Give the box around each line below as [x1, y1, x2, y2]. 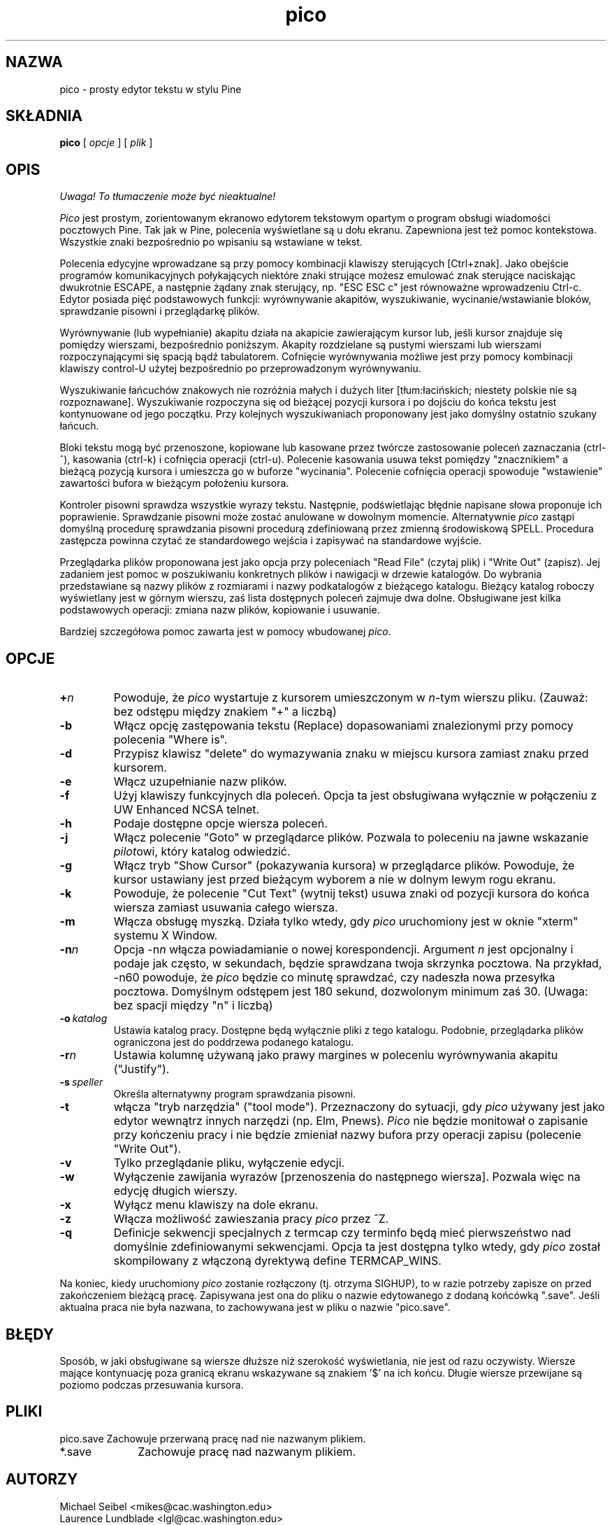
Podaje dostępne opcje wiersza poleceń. [113, 816, 328, 831]
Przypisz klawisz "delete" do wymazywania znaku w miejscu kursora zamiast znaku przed [113, 746, 589, 761]
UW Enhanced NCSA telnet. [113, 802, 260, 817]
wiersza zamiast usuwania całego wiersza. [113, 900, 338, 915]
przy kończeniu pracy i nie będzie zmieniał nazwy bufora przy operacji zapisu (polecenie [113, 1128, 581, 1142]
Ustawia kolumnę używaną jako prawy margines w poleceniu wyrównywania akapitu [113, 1048, 558, 1063]
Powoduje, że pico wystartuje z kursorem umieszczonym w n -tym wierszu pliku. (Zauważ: [113, 690, 588, 705]
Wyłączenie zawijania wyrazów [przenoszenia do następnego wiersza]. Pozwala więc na [113, 1170, 581, 1184]
